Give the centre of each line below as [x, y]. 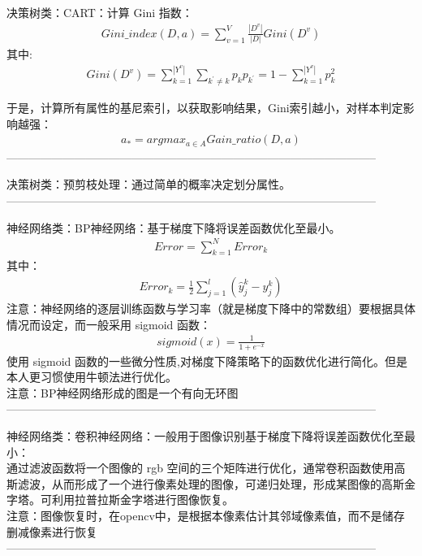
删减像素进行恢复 [52, 531]
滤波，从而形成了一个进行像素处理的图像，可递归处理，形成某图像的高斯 [211, 483]
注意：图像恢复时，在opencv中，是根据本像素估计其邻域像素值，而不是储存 [206, 516]
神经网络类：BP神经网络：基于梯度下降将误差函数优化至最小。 [174, 227]
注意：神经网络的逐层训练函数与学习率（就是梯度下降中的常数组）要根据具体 [211, 308]
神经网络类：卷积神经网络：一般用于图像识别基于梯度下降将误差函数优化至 [205, 436]
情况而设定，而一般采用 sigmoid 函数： [109, 324]
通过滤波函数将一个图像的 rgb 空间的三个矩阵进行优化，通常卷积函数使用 [200, 468]
